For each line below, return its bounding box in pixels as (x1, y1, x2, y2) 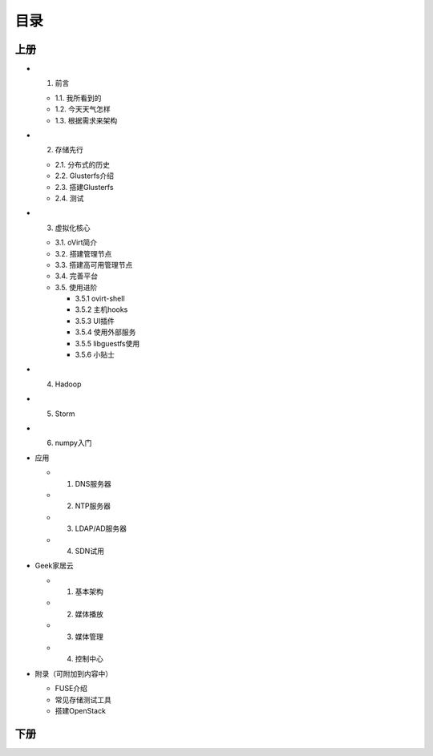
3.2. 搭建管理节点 (55, 249, 112, 258)
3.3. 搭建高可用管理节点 (55, 260, 133, 269)
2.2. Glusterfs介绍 (55, 171, 114, 180)
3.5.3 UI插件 (75, 316, 115, 325)
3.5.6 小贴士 (75, 350, 115, 360)
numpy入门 (55, 438, 92, 448)
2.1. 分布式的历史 (55, 160, 111, 169)
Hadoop (55, 379, 82, 389)
